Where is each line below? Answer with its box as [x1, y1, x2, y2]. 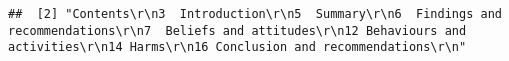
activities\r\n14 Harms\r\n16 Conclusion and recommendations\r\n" [8, 40, 467, 55]
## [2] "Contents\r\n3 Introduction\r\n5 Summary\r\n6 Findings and [8, 7, 502, 21]
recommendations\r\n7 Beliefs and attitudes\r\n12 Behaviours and [8, 23, 467, 38]
